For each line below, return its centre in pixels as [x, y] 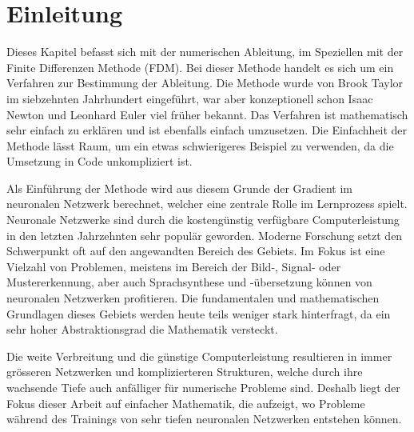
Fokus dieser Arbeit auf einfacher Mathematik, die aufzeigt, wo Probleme [186, 403]
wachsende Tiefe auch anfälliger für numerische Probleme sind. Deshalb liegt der [203, 387]
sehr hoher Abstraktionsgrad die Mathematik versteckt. [142, 329]
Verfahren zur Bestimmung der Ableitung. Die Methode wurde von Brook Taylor [205, 83]
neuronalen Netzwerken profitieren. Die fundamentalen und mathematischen [193, 298]
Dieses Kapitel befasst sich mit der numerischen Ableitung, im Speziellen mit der [205, 52]
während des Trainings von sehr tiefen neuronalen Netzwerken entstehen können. [204, 419]
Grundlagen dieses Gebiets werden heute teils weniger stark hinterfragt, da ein [199, 313]
